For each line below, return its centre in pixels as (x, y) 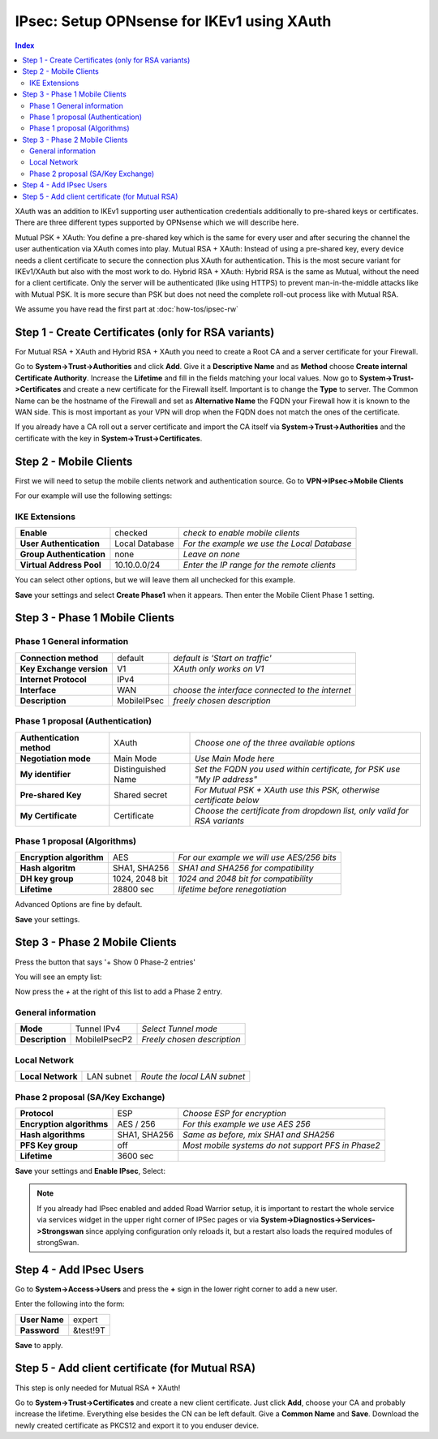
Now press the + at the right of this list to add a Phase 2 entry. (119, 992)
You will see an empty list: (58, 977)
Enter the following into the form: (70, 1304)
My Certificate (48, 815)
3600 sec (135, 1156)
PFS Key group (49, 1145)
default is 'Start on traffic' (222, 658)
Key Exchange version (64, 668)
